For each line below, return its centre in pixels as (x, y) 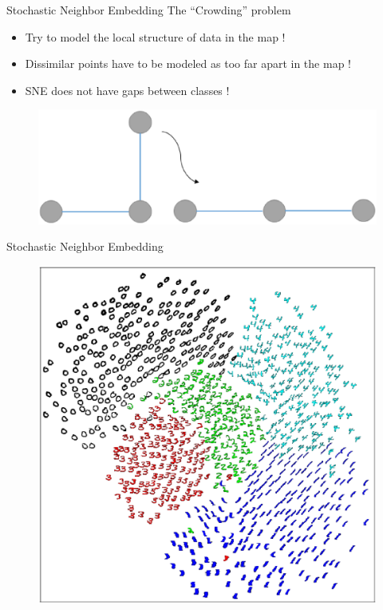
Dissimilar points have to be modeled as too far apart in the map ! (188, 63)
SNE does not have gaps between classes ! (127, 90)
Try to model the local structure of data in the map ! (155, 36)
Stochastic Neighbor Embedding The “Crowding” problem (149, 10)
